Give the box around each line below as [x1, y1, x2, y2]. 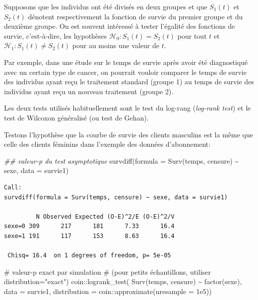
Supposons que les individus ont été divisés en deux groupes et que [4, 1, 207, 11]
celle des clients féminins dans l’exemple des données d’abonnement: [4, 139, 211, 149]
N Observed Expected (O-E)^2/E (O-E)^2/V [36, 213, 175, 220]
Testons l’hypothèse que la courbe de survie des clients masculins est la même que [4, 129, 253, 139]
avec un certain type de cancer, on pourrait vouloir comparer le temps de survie [4, 66, 247, 77]
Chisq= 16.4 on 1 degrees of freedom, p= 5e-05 [7, 252, 171, 259]
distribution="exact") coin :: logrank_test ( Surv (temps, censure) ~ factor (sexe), [4, 276, 242, 287]
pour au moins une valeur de [72, 40, 159, 51]
